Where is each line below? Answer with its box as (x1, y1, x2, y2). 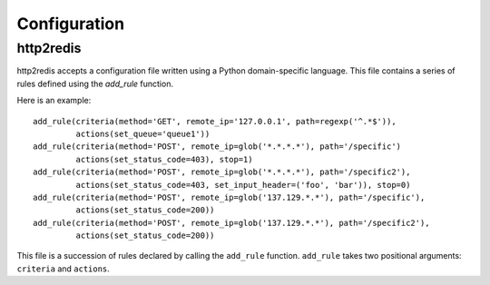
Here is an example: (16, 95, 92, 106)
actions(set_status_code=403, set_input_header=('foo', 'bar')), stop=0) (75, 180, 411, 190)
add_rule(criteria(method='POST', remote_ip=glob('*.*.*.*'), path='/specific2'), (33, 167, 411, 177)
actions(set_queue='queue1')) (75, 128, 211, 139)
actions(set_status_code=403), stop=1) (75, 154, 253, 164)
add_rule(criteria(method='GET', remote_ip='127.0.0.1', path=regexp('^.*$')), (33, 116, 397, 126)
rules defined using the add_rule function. (16, 78, 174, 89)
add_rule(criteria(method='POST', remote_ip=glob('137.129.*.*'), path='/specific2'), (33, 218, 430, 228)
